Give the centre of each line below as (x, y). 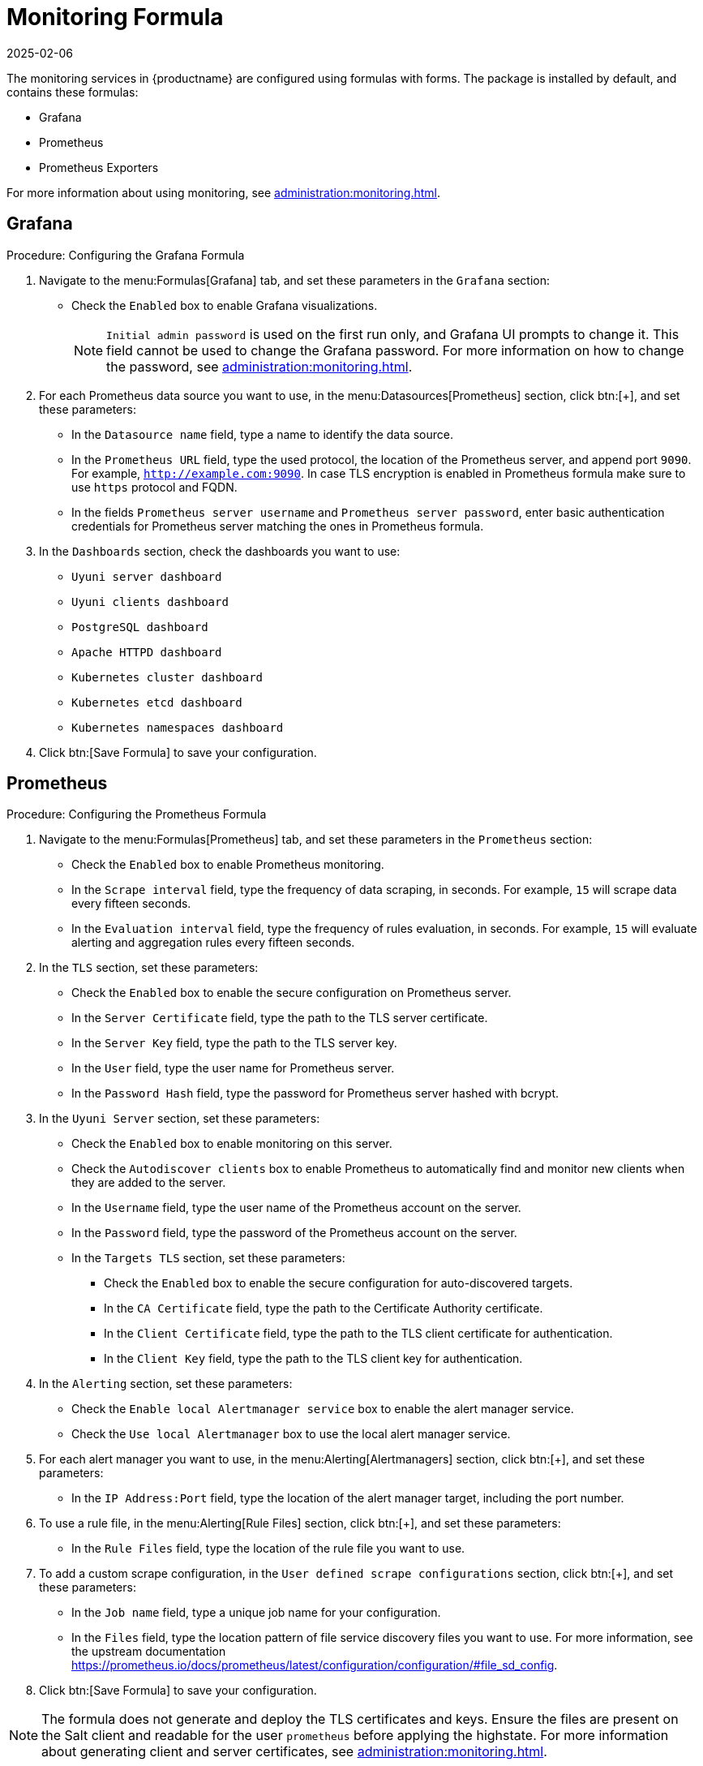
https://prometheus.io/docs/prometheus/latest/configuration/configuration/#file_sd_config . (315, 1665)
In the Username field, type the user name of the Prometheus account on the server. (296, 1208)
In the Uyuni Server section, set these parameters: (180, 1119)
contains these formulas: (73, 92)
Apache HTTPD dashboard (147, 652)
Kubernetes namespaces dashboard (178, 727)
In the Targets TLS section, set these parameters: (208, 1258)
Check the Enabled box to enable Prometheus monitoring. (228, 865)
